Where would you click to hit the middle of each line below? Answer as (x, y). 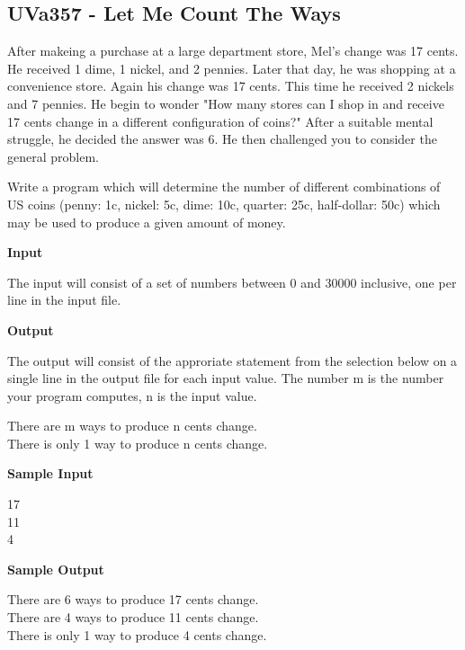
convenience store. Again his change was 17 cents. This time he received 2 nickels (231, 86)
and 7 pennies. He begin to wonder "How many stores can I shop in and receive (226, 103)
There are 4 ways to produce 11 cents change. (133, 617)
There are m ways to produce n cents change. (132, 426)
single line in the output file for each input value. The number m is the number (226, 378)
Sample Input (50, 473)
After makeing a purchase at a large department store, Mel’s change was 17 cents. (233, 51)
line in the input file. (64, 300)
